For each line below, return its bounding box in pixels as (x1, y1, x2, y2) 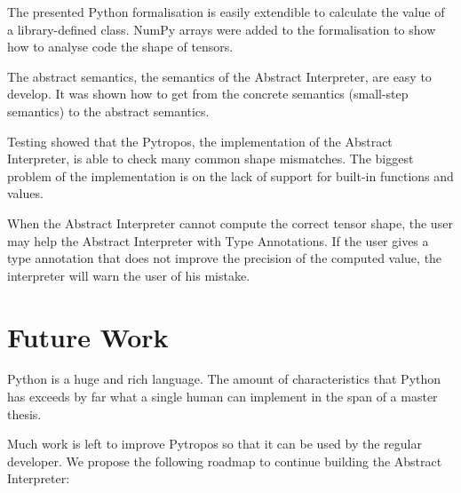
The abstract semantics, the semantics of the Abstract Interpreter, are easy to (7, 67, 432, 85)
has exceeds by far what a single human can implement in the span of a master (7, 387, 438, 406)
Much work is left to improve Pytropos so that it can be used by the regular (7, 434, 422, 453)
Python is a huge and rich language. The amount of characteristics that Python (7, 370, 441, 388)
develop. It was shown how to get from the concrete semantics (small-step (7, 84, 409, 103)
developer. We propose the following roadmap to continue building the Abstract (7, 451, 442, 470)
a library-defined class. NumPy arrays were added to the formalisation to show (7, 20, 436, 38)
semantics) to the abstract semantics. (7, 101, 210, 120)
